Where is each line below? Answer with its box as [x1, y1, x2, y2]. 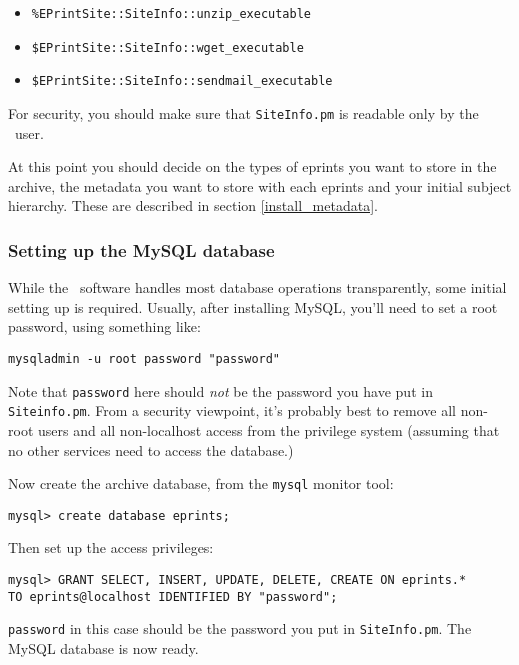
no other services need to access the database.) [8, 439, 294, 460]
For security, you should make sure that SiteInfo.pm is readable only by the [8, 102, 479, 123]
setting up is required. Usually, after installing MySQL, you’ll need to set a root [8, 296, 498, 317]
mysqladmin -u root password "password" [8, 352, 281, 366]
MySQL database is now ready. [8, 638, 199, 659]
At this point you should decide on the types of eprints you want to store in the [8, 156, 497, 177]
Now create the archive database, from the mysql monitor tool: [8, 473, 394, 494]
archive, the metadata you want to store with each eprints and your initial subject [8, 175, 512, 196]
